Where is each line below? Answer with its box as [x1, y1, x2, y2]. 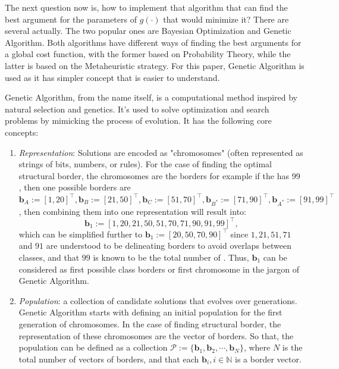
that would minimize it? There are [163, 12, 289, 25]
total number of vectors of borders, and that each [18, 352, 199, 365]
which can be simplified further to [18, 227, 143, 240]
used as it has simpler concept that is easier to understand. [5, 71, 220, 83]
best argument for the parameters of [5, 12, 137, 25]
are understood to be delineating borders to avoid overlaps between [46, 239, 291, 252]
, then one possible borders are [18, 181, 131, 193]
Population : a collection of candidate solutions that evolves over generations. [18, 294, 297, 307]
